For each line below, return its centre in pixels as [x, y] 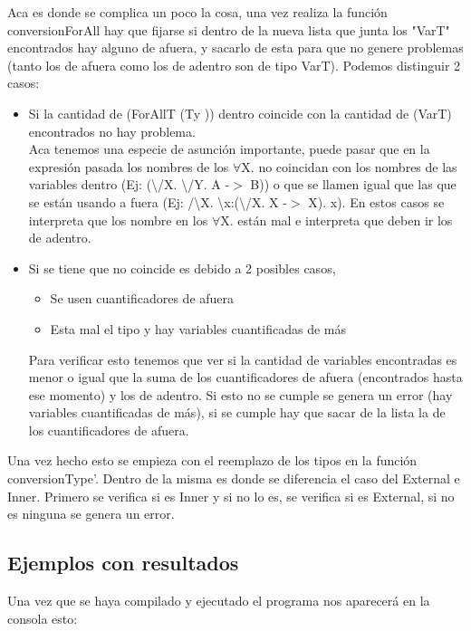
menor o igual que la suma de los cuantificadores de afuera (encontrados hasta [245, 377]
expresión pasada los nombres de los [129, 166]
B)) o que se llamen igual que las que [353, 184]
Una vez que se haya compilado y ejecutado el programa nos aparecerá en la [219, 601]
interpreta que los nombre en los [118, 220]
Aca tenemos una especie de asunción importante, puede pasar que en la [229, 149]
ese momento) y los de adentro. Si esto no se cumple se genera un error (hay [240, 394]
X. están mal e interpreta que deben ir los [336, 220]
